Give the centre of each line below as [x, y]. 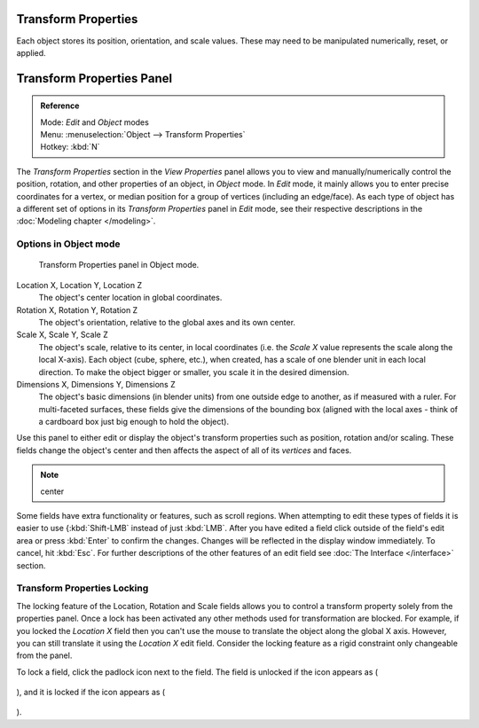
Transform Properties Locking [82, 588]
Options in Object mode [68, 244]
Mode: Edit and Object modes [95, 122]
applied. [31, 52]
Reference [60, 106]
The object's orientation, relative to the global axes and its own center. [167, 322]
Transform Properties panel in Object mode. [119, 265]
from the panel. [44, 655]
